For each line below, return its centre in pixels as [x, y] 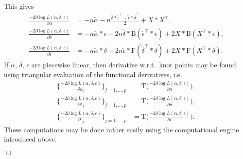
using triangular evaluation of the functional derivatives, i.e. [93, 74]
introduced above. [30, 139]
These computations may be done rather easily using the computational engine [121, 129]
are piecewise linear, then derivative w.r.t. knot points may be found [134, 65]
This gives [19, 6]
